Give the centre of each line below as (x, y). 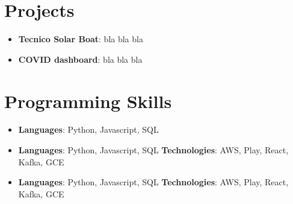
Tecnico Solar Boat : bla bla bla (81, 39)
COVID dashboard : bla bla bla (80, 59)
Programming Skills (88, 100)
